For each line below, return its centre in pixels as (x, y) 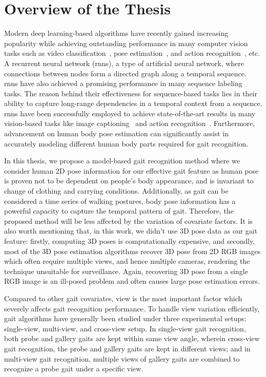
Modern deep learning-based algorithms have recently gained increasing (116, 33)
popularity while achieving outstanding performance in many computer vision (126, 43)
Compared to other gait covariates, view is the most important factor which (123, 298)
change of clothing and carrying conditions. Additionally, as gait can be (116, 191)
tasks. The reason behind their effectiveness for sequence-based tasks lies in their (131, 93)
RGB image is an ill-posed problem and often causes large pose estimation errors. (132, 281)
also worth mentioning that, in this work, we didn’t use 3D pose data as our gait (131, 231)
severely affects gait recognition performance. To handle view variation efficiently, (132, 308)
